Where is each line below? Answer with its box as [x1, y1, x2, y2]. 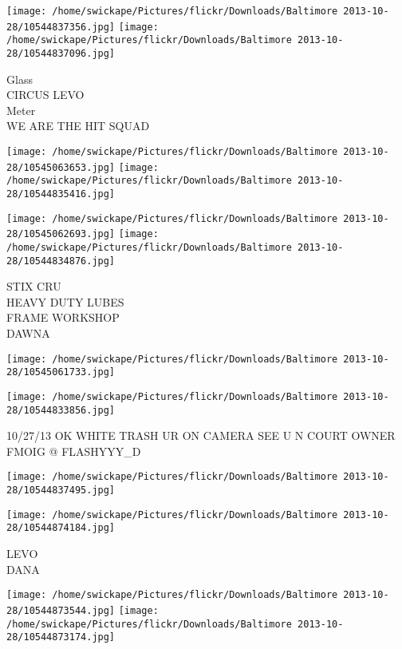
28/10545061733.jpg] [6, 366, 116, 378]
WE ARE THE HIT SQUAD [6, 117, 150, 134]
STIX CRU [6, 278, 61, 295]
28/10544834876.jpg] [6, 255, 116, 267]
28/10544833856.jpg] [6, 404, 116, 416]
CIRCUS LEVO [6, 86, 85, 103]
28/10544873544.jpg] [6, 604, 116, 616]
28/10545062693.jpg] [6, 228, 116, 240]
